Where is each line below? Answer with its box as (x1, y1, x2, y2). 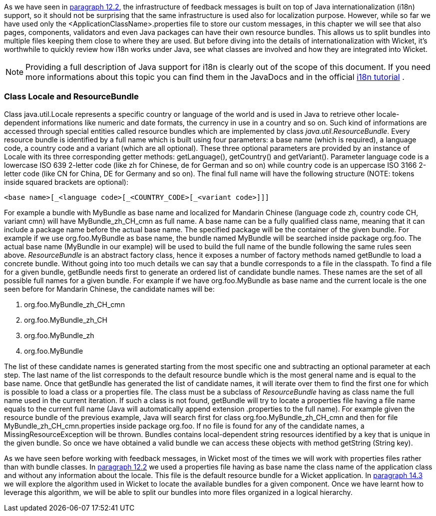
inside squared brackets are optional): (4, 177, 128, 186)
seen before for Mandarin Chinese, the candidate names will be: (4, 284, 215, 293)
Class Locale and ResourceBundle (4, 91, 139, 102)
